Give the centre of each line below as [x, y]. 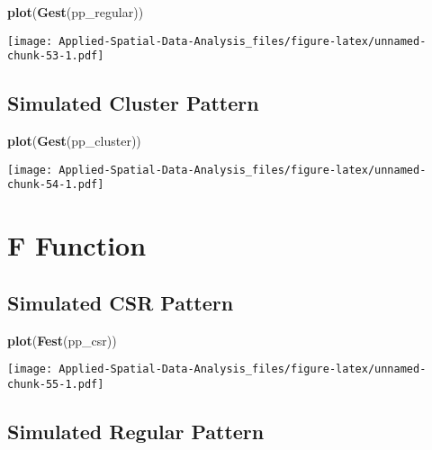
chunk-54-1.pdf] [56, 185]
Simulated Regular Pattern [136, 431]
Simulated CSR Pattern [121, 302]
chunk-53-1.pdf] [56, 56]
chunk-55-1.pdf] [56, 384]
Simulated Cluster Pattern [133, 103]
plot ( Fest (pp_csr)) [62, 340]
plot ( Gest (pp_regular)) [76, 12]
